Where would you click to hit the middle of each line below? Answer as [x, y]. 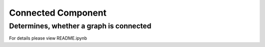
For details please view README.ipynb [48, 38]
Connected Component [58, 13]
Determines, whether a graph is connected [80, 26]
